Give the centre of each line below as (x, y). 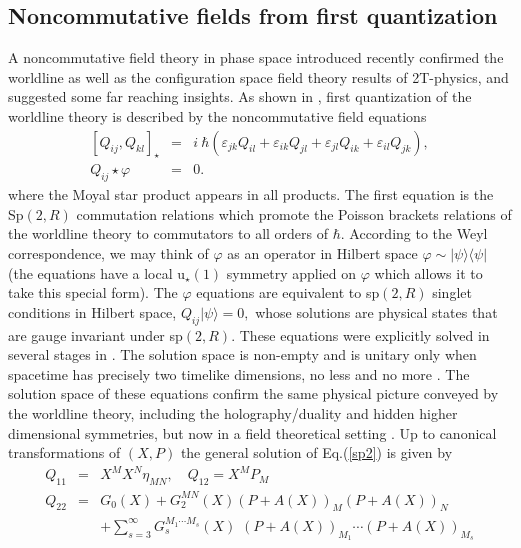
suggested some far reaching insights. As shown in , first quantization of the (240, 96)
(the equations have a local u (97, 272)
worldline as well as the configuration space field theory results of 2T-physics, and (258, 76)
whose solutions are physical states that (376, 311)
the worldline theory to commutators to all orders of (168, 233)
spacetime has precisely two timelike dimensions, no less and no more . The (239, 373)
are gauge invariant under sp (95, 334)
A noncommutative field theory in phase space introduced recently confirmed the (256, 57)
